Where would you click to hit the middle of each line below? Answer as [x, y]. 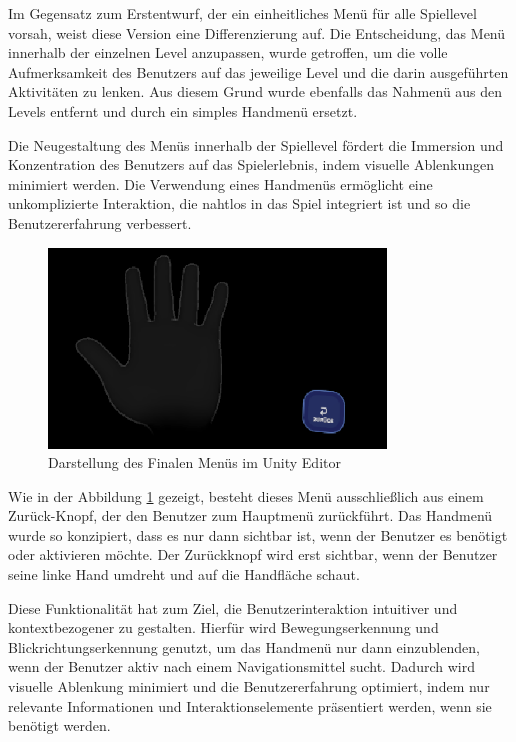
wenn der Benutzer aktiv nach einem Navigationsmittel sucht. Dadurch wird [241, 666]
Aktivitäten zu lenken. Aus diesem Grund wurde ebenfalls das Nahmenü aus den [255, 91]
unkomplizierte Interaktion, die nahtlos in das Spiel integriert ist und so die [239, 203]
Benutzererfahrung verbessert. [100, 222]
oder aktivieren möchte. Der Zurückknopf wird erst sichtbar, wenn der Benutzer [253, 554]
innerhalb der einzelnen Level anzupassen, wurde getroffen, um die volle [228, 52]
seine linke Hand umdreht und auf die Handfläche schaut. [184, 574]
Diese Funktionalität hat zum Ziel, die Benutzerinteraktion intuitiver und [233, 607]
